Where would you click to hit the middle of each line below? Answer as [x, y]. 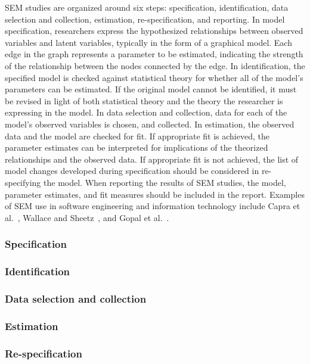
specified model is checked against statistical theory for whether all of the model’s [154, 77]
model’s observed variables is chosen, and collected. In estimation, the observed [150, 124]
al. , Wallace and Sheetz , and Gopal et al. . [87, 217]
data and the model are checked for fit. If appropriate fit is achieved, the [137, 136]
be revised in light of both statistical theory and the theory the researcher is [144, 100]
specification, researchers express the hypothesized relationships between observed [154, 31]
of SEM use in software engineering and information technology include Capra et [153, 206]
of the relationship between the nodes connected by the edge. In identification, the [155, 65]
